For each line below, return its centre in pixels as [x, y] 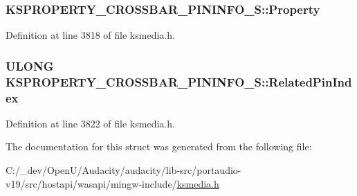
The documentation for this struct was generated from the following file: [159, 146]
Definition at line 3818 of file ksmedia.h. [90, 35]
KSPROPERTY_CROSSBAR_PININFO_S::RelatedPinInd [179, 81]
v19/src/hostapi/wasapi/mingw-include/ [91, 183]
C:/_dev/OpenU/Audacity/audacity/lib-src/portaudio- [123, 170]
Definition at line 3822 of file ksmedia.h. [90, 123]
